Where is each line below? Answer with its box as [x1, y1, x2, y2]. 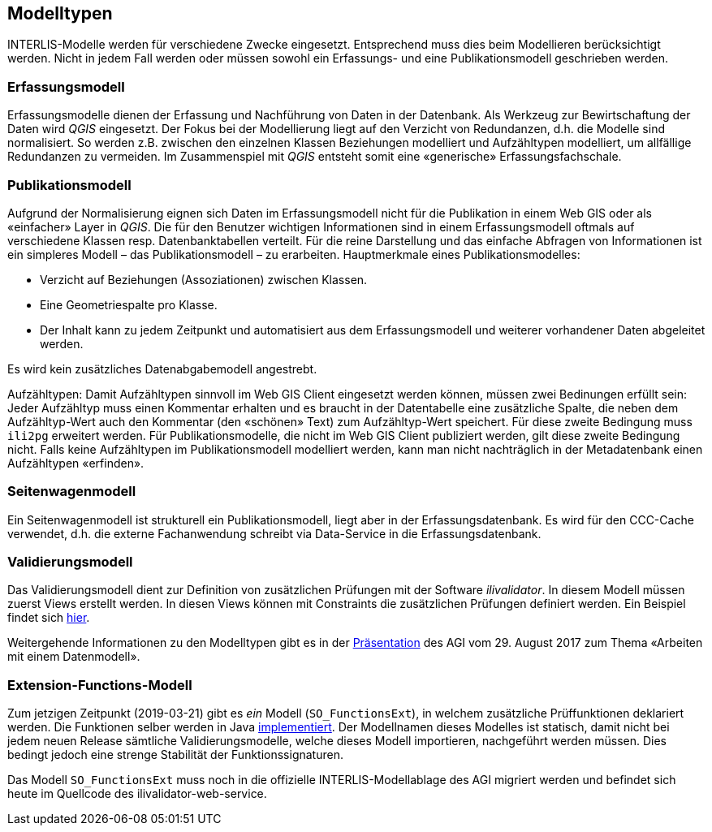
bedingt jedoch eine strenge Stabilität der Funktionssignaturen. [7, 748, 343, 762]
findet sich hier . [7, 610, 90, 625]
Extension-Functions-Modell [7, 676, 192, 693]
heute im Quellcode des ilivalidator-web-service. [7, 787, 267, 801]
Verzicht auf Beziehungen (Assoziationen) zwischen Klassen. [40, 272, 368, 287]
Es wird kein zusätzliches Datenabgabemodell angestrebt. [7, 361, 317, 376]
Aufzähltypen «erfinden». [7, 455, 145, 470]
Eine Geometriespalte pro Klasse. [40, 297, 218, 312]
